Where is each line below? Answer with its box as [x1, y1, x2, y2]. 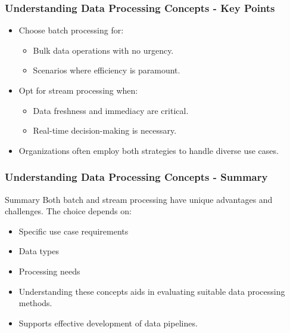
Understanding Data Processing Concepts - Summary [5, 169, 268, 184]
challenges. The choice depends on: [5, 205, 132, 217]
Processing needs [18, 264, 80, 277]
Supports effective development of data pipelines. [18, 316, 198, 329]
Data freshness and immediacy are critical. [33, 104, 189, 116]
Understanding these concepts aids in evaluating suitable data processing [18, 285, 285, 297]
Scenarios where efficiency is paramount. [33, 64, 180, 76]
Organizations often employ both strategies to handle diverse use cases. [18, 144, 279, 156]
